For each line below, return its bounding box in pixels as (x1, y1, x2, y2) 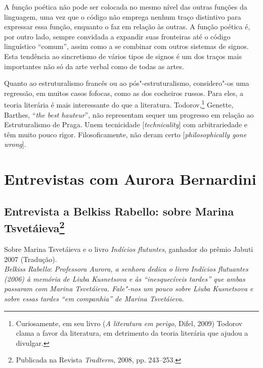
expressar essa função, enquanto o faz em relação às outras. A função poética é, (4, 21, 250, 32)
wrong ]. (4, 139, 26, 149)
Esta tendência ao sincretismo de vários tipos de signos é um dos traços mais (4, 50, 242, 61)
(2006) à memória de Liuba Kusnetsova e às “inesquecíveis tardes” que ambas (4, 273, 245, 284)
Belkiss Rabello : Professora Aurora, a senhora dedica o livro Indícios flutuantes (4, 264, 248, 274)
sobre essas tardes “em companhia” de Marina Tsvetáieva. (4, 293, 184, 303)
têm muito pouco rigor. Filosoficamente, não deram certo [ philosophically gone (4, 129, 247, 139)
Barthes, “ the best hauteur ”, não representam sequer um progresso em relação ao (4, 109, 254, 120)
